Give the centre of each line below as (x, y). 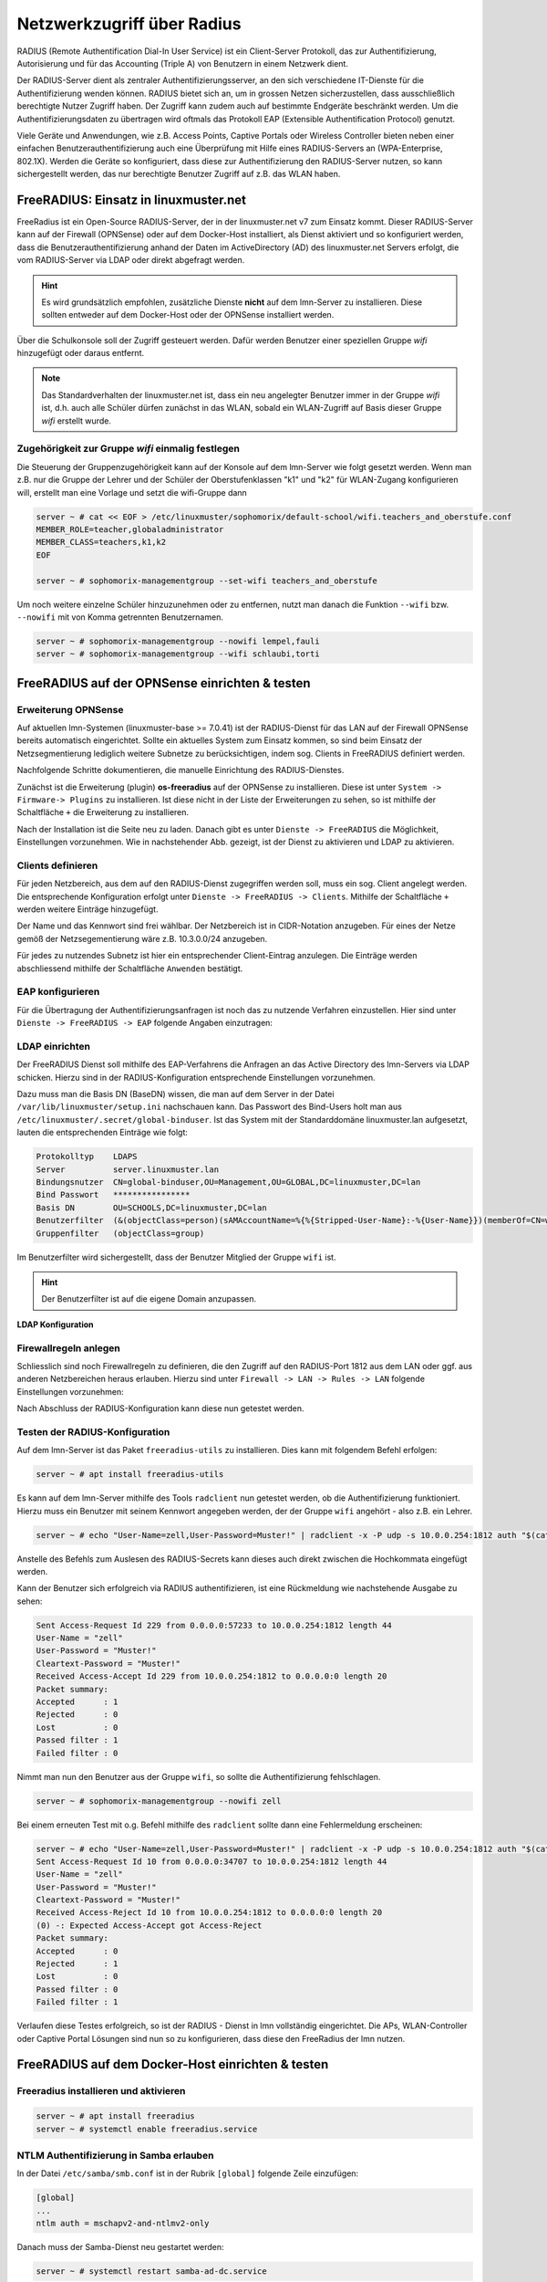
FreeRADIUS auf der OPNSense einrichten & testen (164, 683)
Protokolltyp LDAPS (87, 1157)
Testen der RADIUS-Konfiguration (93, 1431)
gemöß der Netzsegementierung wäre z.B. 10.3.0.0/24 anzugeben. (142, 938)
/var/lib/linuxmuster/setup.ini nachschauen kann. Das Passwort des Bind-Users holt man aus (210, 1107)
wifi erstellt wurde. (76, 421)
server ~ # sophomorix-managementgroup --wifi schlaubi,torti (178, 654)
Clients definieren (57, 865)
